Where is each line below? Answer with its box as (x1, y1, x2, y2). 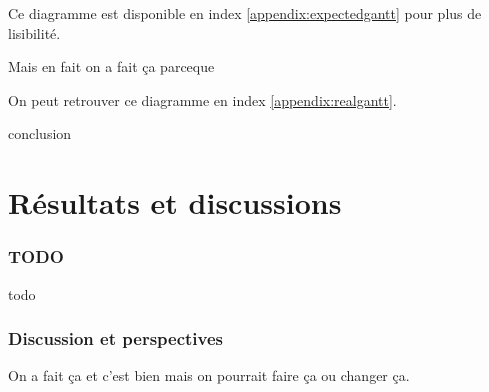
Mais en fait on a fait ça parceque (8, 56, 215, 77)
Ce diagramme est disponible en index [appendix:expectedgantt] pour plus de (8, 3, 482, 23)
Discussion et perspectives (8, 326, 224, 351)
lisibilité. (8, 22, 61, 43)
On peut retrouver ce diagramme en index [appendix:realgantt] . (8, 89, 397, 110)
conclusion (8, 123, 72, 144)
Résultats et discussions (8, 182, 342, 223)
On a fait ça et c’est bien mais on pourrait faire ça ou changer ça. (8, 365, 410, 386)
